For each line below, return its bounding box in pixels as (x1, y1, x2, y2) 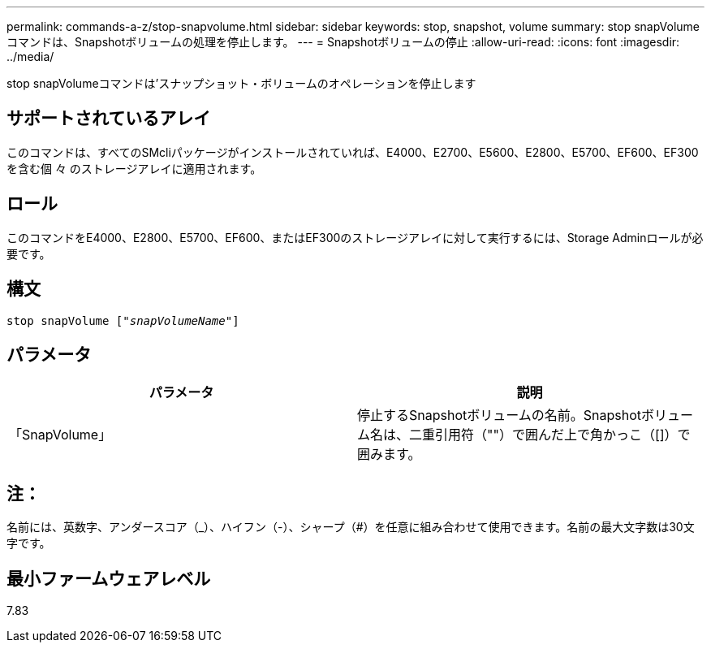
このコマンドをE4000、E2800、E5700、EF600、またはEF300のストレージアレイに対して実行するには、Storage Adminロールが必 (6, 230, 704, 244)
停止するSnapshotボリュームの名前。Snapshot (357, 407, 641, 424)
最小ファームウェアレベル (6, 568, 211, 589)
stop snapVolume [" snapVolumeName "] (6, 314, 239, 327)
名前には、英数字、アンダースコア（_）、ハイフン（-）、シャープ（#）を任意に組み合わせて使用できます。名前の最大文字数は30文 (6, 520, 695, 534)
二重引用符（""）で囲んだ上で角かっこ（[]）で (409, 426, 691, 443)
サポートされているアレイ (6, 108, 211, 129)
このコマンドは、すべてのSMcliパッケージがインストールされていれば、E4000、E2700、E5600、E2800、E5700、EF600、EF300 (6, 145, 699, 159)
